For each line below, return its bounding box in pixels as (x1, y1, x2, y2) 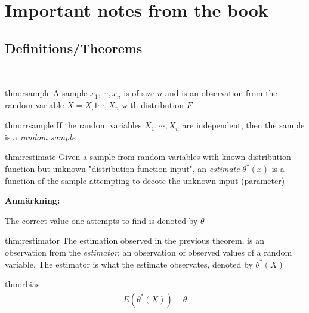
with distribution (122, 98, 184, 111)
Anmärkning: (5, 194, 60, 207)
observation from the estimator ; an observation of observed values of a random (5, 246, 292, 258)
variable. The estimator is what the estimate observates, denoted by (5, 257, 253, 270)
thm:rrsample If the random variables (5, 119, 142, 131)
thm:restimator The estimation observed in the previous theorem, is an (5, 234, 264, 247)
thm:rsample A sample (5, 87, 88, 99)
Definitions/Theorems (5, 38, 143, 57)
